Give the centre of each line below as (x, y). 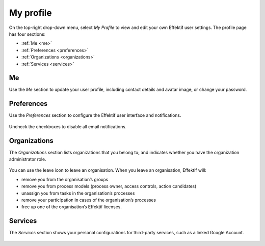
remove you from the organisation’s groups (65, 179)
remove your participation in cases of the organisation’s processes (89, 200)
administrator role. (27, 159)
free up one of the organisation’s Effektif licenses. (72, 207)
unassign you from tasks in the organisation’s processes (78, 193)
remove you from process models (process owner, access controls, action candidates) (109, 186)
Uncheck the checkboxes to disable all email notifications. (68, 126)
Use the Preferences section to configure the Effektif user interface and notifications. (95, 115)
